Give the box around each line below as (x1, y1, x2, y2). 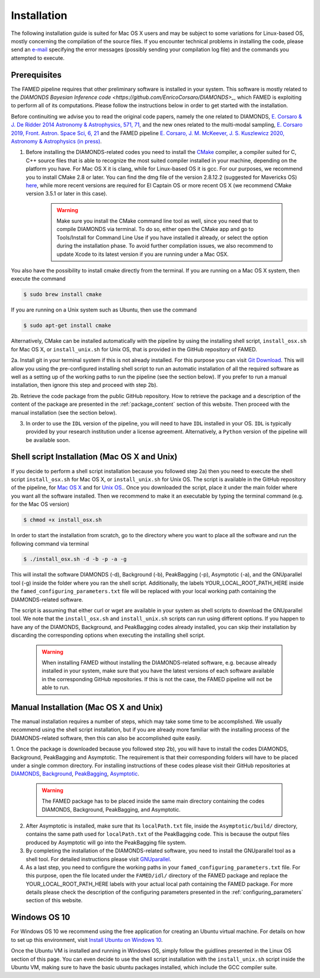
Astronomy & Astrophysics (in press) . (11, 137, 102, 145)
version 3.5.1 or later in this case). (25, 190, 108, 197)
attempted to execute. (11, 54, 65, 62)
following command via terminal (11, 540, 89, 547)
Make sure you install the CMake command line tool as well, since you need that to (56, 217, 258, 225)
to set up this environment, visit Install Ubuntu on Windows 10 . (11, 936, 163, 943)
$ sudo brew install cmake (23, 291, 102, 298)
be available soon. (25, 436, 71, 444)
